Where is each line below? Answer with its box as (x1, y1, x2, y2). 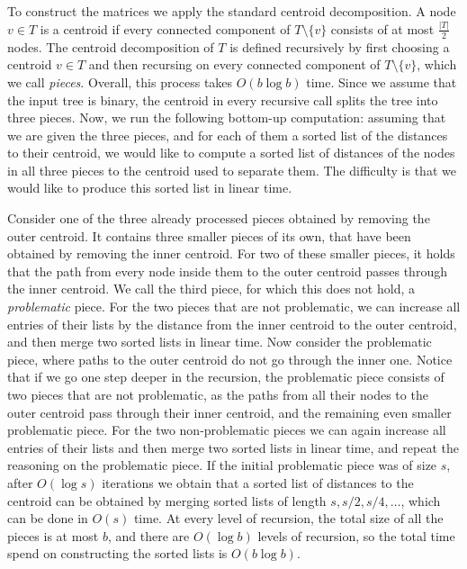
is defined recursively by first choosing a (229, 37, 450, 56)
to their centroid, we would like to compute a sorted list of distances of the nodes (7, 143, 455, 162)
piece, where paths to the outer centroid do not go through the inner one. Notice (7, 349, 453, 368)
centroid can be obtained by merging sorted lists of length (7, 491, 327, 510)
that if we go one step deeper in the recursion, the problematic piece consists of (7, 367, 445, 386)
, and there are (107, 526, 190, 545)
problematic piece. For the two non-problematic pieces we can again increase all (7, 420, 446, 439)
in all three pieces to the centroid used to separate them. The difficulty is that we (7, 160, 456, 179)
